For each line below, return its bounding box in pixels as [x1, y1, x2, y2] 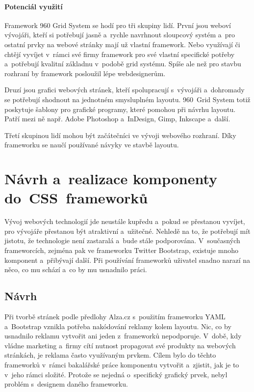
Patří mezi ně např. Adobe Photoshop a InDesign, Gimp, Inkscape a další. [4, 113, 230, 124]
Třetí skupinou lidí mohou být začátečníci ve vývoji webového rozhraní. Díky [4, 130, 236, 140]
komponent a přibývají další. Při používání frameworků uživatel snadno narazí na [4, 254, 251, 265]
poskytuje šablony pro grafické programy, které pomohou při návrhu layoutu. [4, 104, 236, 114]
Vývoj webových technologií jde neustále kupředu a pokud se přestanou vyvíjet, [4, 216, 245, 226]
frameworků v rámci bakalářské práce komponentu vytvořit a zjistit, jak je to [4, 359, 239, 369]
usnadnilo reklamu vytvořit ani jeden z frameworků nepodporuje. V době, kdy [4, 331, 242, 341]
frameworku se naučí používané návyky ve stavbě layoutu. [4, 140, 179, 150]
